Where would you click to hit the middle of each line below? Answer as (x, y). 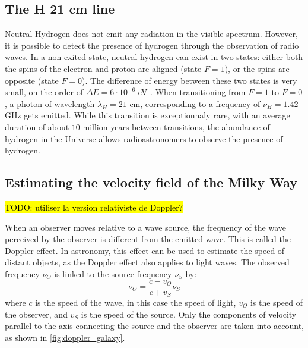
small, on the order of (44, 92)
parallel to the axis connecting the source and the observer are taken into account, (155, 326)
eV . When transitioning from (192, 92)
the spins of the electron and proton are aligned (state (103, 68)
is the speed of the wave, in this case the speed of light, (136, 302)
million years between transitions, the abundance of (176, 126)
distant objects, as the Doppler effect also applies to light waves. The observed (147, 262)
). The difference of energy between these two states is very (190, 80)
